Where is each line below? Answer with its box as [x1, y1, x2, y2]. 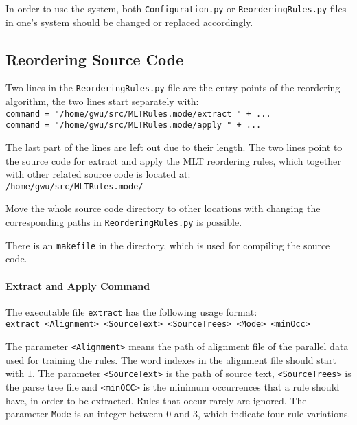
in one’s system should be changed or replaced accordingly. [5, 14, 253, 29]
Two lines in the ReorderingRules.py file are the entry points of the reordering [5, 80, 341, 95]
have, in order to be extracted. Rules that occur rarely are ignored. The [5, 393, 307, 407]
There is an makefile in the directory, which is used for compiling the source [5, 238, 330, 252]
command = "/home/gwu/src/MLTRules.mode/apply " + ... [5, 120, 262, 130]
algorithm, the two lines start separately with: [5, 94, 199, 108]
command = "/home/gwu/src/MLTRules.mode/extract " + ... [5, 108, 271, 119]
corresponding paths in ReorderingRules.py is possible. [5, 215, 242, 229]
